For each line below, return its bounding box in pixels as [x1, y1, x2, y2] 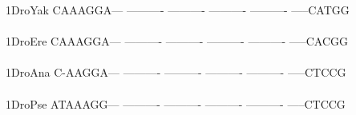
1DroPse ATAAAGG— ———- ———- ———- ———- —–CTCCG [6, 95, 346, 112]
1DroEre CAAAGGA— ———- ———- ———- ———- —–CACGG [6, 33, 349, 50]
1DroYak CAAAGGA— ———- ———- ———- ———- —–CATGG [6, 2, 350, 18]
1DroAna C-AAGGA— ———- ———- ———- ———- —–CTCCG [6, 64, 346, 81]
